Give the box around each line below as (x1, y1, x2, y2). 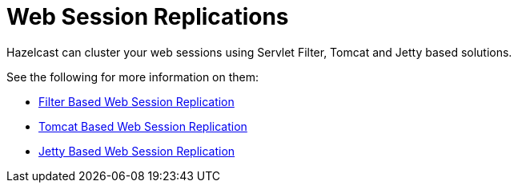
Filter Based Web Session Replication (38, 94, 235, 108)
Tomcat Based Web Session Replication (38, 119, 247, 133)
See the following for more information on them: (6, 69, 259, 84)
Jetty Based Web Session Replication (38, 144, 235, 158)
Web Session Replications (6, 3, 289, 30)
